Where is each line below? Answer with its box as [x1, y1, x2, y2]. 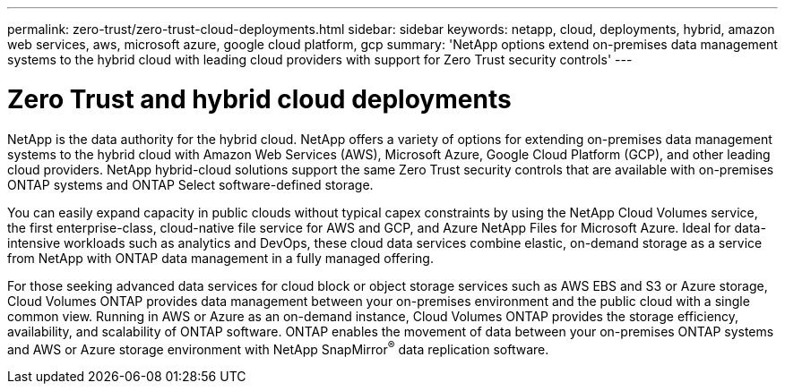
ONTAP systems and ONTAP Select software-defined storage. [7, 176, 374, 192]
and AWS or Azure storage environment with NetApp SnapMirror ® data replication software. [7, 338, 549, 357]
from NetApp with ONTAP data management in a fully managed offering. [7, 250, 434, 266]
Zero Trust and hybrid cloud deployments [7, 83, 512, 115]
